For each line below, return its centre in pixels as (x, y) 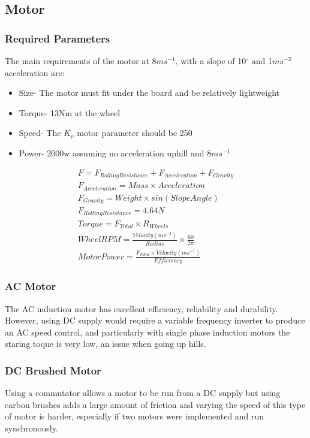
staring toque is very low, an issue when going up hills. (106, 344)
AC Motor (31, 286)
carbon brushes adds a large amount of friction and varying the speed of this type (155, 404)
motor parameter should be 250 (135, 133)
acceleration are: (35, 72)
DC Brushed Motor (53, 370)
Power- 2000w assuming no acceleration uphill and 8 (115, 152)
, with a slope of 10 (211, 61)
